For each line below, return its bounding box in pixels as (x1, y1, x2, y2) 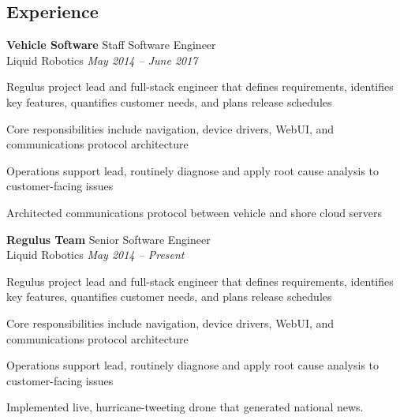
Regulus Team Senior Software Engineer (6, 231, 211, 247)
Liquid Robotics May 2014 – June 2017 (6, 51, 198, 68)
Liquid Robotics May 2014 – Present (6, 246, 185, 263)
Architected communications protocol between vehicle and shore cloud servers (6, 204, 383, 220)
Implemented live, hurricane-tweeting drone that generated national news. (6, 399, 364, 415)
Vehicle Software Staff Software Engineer (6, 36, 216, 53)
